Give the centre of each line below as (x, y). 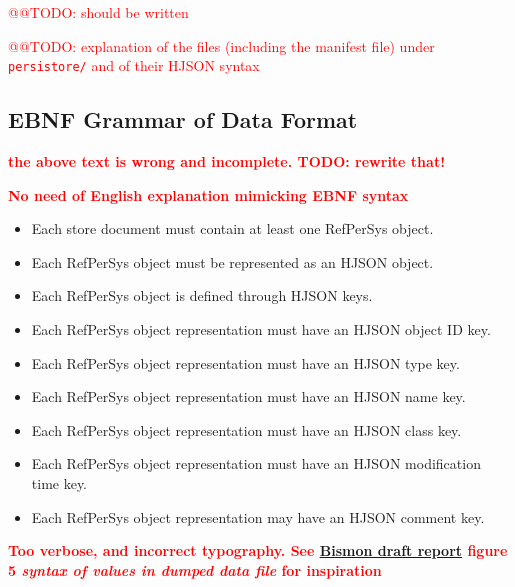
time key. (59, 482)
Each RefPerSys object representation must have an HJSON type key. (245, 362)
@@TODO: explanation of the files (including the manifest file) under (221, 45)
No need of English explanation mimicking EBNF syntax (208, 194)
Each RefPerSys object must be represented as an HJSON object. (232, 261)
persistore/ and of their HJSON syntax (134, 65)
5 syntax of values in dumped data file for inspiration (195, 569)
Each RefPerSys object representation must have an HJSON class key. (246, 429)
